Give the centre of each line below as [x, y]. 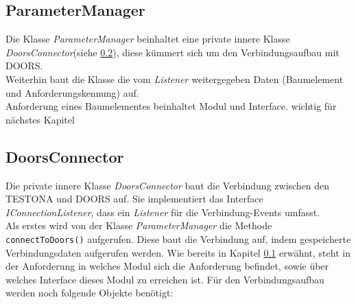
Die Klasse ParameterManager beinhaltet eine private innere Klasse [148, 39]
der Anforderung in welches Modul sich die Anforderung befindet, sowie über [167, 266]
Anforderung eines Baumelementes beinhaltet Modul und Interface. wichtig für [171, 106]
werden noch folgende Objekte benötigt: [90, 293]
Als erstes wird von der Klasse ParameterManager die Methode [139, 225]
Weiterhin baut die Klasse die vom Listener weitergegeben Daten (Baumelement [175, 79]
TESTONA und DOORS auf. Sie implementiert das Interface [134, 199]
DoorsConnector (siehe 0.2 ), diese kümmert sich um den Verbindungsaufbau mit [173, 52]
